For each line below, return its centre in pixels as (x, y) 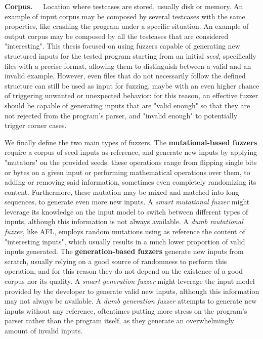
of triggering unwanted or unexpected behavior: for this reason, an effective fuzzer (131, 95)
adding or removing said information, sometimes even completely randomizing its (130, 182)
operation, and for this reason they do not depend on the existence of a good (124, 271)
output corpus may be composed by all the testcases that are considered (117, 36)
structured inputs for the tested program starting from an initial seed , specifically (130, 55)
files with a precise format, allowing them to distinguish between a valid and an (128, 66)
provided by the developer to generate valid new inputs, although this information (132, 291)
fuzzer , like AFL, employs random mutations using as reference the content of (125, 231)
